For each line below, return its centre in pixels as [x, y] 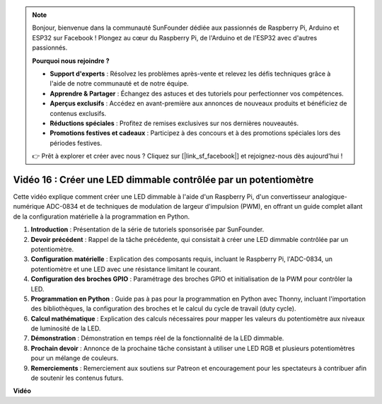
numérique [29, 207]
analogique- [330, 196]
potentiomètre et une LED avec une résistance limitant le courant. [126, 269]
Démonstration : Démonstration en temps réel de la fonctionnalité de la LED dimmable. [157, 338]
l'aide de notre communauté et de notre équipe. [119, 83]
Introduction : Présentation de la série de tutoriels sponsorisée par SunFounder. [147, 229]
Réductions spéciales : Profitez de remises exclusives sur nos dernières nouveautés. [174, 123]
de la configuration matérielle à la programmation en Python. [102, 217]
